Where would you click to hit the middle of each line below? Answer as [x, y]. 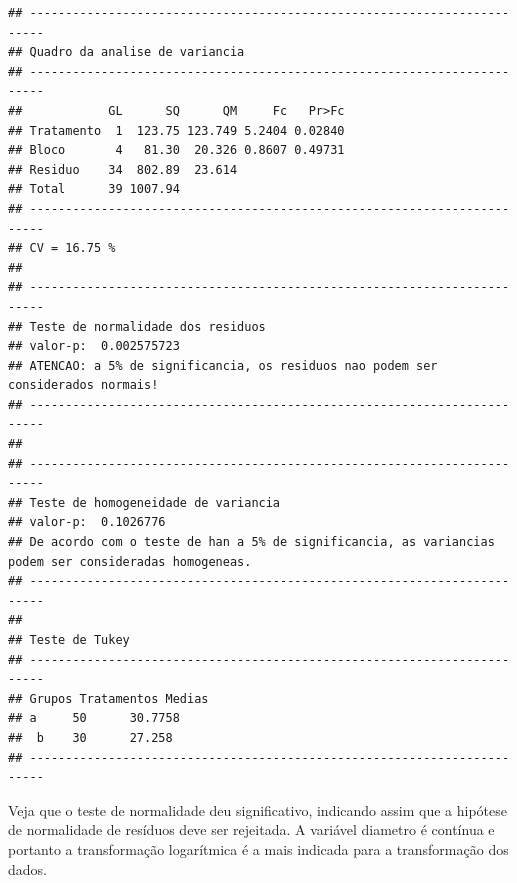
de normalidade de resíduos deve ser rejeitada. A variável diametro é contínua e [251, 829]
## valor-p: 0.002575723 [94, 346]
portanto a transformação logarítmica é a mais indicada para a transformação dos [258, 848]
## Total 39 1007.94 [94, 189]
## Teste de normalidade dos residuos [137, 326]
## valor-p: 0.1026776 [87, 522]
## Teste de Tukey [69, 640]
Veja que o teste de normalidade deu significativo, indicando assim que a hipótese [257, 809]
